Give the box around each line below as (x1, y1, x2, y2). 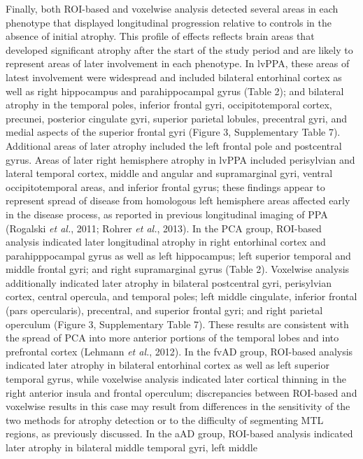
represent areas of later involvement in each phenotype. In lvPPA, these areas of (6, 56, 350, 71)
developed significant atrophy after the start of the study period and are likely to (6, 42, 353, 57)
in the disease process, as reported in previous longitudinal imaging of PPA (6, 206, 328, 221)
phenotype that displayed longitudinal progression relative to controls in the (6, 15, 332, 29)
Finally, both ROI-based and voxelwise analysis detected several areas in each (6, 1, 339, 15)
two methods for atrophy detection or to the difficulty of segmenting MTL (6, 412, 324, 427)
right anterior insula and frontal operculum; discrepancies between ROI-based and (6, 385, 357, 400)
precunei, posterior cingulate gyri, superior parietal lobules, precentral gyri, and (6, 111, 347, 125)
